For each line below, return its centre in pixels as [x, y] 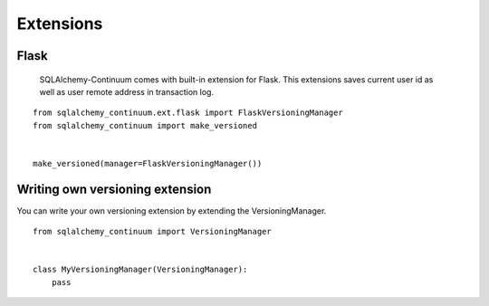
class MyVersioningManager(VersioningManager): [140, 270]
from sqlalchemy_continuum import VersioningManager [152, 232]
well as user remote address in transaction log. [127, 91]
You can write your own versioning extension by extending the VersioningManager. [172, 210]
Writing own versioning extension [114, 189]
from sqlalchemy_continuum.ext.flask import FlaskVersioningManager [188, 113]
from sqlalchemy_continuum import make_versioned [145, 125]
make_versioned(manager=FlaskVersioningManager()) [148, 163]
